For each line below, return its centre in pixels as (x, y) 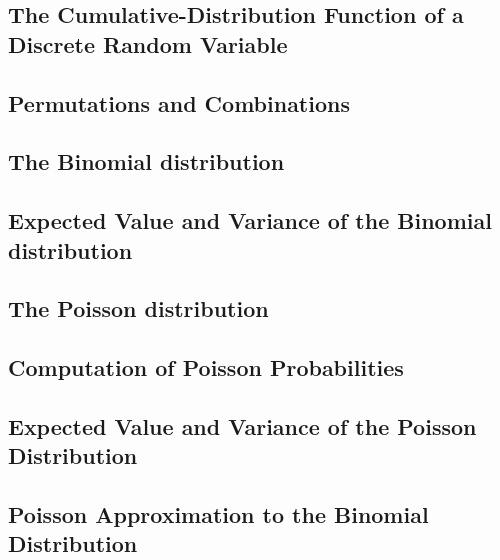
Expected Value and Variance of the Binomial (250, 220)
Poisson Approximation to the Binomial (218, 514)
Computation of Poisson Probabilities (206, 367)
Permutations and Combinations (179, 102)
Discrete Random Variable (148, 43)
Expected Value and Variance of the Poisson (242, 425)
